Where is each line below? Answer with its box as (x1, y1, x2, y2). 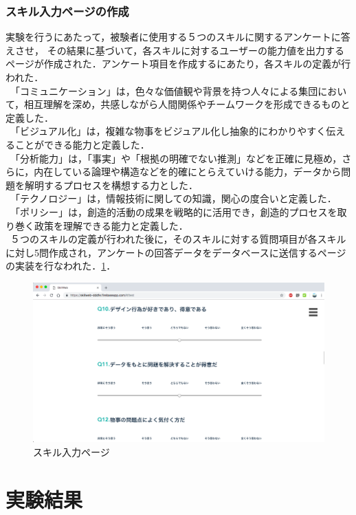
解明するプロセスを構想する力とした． (24, 177, 198, 192)
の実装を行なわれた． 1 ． (5, 259, 116, 273)
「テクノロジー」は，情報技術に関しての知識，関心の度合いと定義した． (10, 191, 337, 206)
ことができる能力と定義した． (14, 137, 150, 151)
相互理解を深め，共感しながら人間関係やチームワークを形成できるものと (24, 97, 351, 111)
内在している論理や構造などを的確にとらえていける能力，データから (34, 164, 342, 179)
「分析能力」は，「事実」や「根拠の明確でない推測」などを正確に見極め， (10, 151, 342, 165)
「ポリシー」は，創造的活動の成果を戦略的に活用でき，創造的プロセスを (10, 204, 337, 219)
